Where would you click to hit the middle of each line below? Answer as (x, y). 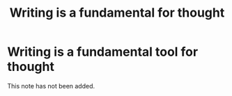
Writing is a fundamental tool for (103, 52)
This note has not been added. (51, 86)
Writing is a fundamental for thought (117, 13)
